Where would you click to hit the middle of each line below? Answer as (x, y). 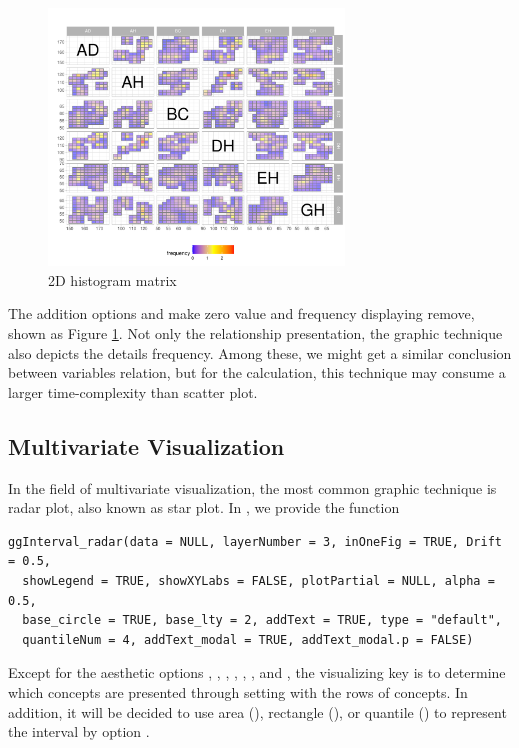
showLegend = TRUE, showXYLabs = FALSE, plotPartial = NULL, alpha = (258, 580)
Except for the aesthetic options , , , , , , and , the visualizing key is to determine (257, 672)
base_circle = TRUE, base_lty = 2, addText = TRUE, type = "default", (262, 620)
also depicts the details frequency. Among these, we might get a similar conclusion (260, 352)
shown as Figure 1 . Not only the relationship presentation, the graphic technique (255, 333)
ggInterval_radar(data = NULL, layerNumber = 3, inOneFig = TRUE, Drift (255, 541)
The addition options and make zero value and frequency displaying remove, (241, 313)
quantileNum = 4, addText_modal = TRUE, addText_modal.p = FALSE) (248, 639)
